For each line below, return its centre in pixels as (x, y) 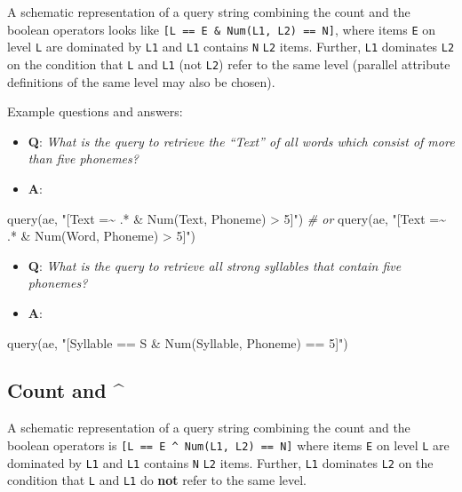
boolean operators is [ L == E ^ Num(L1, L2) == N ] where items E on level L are (228, 444)
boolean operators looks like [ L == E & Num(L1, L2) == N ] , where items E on (222, 29)
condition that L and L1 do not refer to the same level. (157, 480)
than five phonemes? (83, 159)
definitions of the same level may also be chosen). (141, 81)
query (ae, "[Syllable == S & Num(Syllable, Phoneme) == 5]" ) (178, 342)
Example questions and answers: (95, 111)
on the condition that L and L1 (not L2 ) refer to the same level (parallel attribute (229, 63)
